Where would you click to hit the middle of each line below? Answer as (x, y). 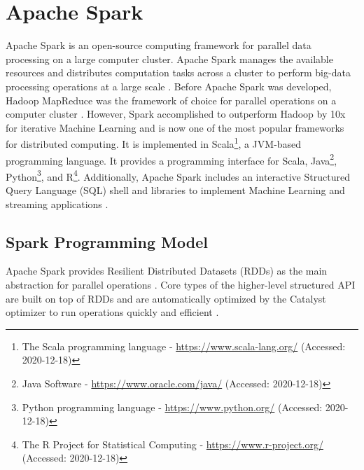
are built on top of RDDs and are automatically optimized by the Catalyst (166, 298)
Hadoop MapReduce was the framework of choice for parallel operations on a (171, 100)
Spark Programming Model (107, 241)
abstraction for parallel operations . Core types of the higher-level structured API (181, 285)
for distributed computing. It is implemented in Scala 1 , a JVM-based (154, 143)
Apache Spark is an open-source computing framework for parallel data (159, 45)
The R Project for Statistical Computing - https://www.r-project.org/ (173, 444)
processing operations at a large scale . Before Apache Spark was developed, (169, 86)
